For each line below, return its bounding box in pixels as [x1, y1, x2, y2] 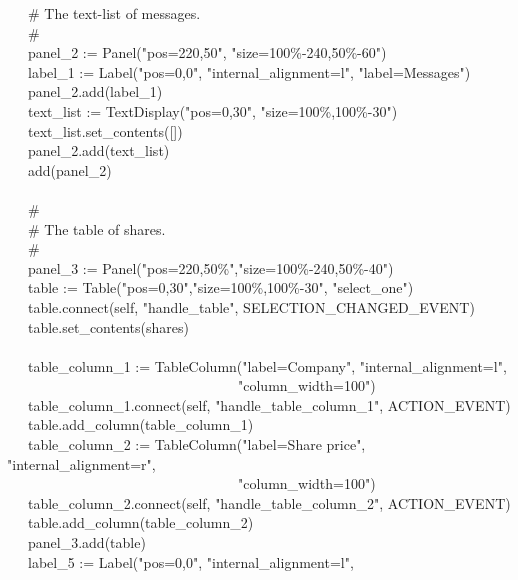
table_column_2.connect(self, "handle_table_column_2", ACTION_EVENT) [27, 492, 511, 513]
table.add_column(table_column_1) [27, 414, 254, 435]
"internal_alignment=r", [7, 453, 156, 474]
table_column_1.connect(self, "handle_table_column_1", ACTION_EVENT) [27, 394, 511, 415]
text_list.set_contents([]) [27, 120, 183, 141]
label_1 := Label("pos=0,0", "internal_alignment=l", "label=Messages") [27, 61, 471, 82]
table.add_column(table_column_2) [27, 512, 254, 533]
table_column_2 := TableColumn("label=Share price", [27, 434, 366, 455]
